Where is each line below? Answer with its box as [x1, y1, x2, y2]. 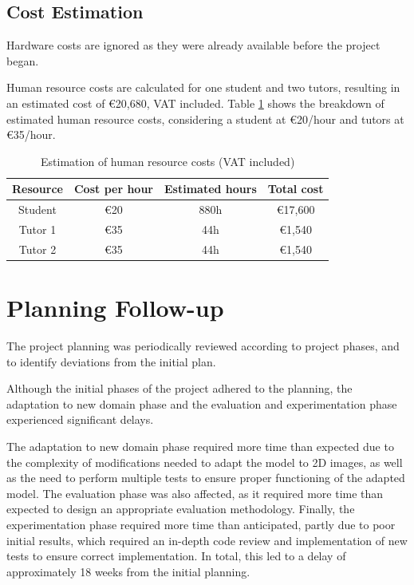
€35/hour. [6, 126, 56, 143]
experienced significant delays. [6, 411, 154, 428]
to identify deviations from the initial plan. [6, 353, 216, 370]
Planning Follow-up [6, 291, 224, 324]
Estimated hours [164, 180, 257, 197]
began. [6, 52, 39, 69]
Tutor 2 [18, 240, 57, 257]
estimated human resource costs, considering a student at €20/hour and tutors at [6, 110, 404, 127]
